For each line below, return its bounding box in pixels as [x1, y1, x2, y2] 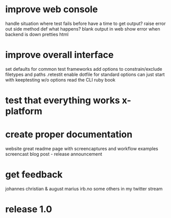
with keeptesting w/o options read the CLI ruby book [5, 76, 116, 83]
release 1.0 [5, 204, 52, 215]
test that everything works [5, 95, 120, 106]
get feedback [5, 169, 63, 180]
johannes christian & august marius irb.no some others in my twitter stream [5, 185, 163, 192]
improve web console [5, 4, 98, 15]
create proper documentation [5, 129, 133, 141]
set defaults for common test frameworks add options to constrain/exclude [5, 66, 162, 72]
